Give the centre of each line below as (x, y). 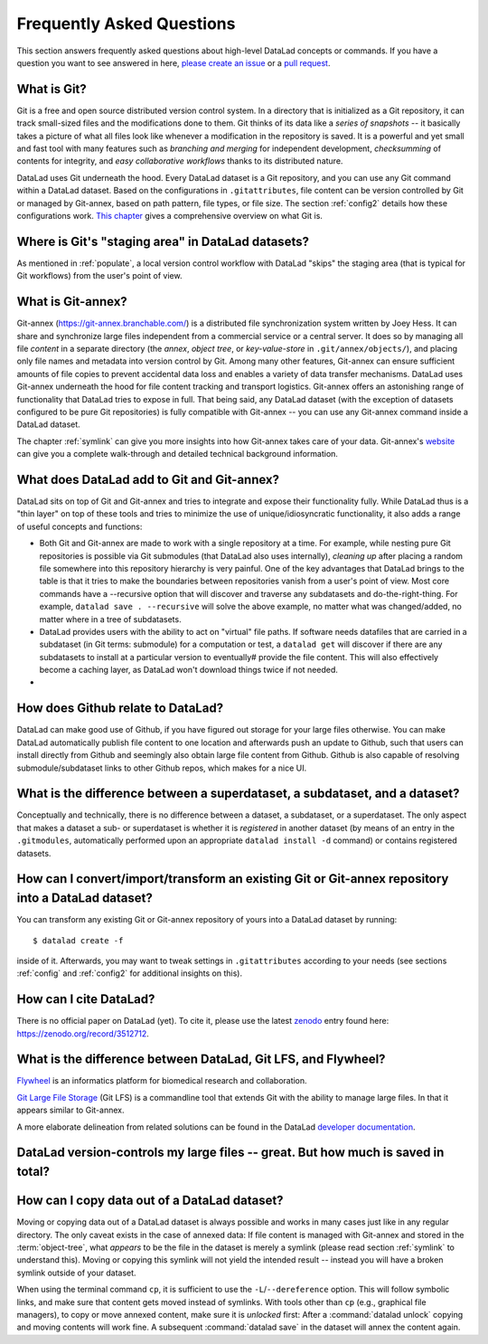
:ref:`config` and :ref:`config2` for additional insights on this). (130, 973)
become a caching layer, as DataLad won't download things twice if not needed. (188, 670)
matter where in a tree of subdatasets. (110, 619)
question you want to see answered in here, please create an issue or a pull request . (174, 62)
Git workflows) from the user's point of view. (99, 276)
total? (33, 1172)
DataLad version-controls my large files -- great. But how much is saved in (230, 1153)
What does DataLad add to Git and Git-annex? (148, 479)
